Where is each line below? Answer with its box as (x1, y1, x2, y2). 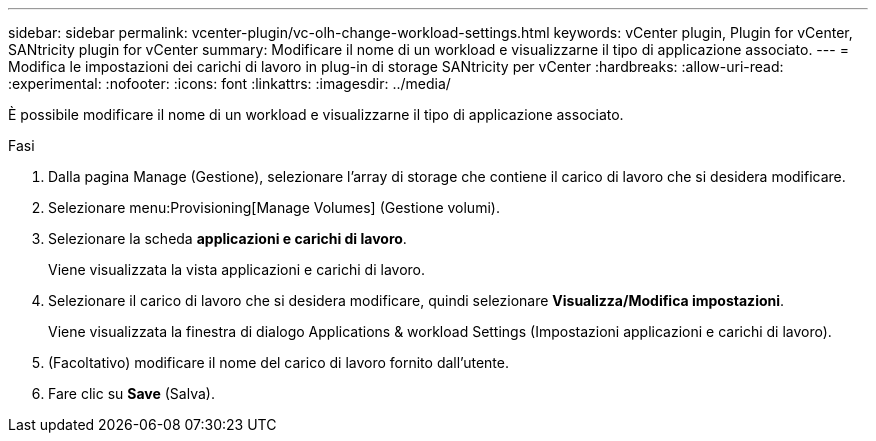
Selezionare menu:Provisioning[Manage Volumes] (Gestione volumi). (48, 199, 500, 216)
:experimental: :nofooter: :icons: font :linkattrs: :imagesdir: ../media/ (8, 75, 451, 92)
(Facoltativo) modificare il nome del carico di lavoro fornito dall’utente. (48, 354, 510, 371)
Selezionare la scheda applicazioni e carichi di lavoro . (48, 230, 407, 247)
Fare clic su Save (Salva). (48, 385, 215, 402)
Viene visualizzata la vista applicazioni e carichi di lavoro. (48, 261, 426, 278)
